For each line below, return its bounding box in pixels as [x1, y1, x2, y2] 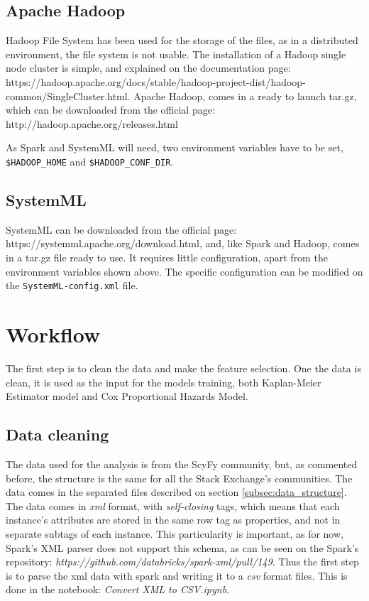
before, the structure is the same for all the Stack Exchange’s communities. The [6, 470, 353, 485]
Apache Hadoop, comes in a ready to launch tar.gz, [133, 88, 357, 103]
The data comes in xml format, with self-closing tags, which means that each [6, 498, 340, 513]
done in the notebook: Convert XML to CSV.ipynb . [6, 582, 229, 597]
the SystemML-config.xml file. [6, 278, 138, 293]
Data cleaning [6, 423, 109, 445]
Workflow [6, 320, 101, 349]
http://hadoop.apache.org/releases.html [6, 116, 178, 131]
